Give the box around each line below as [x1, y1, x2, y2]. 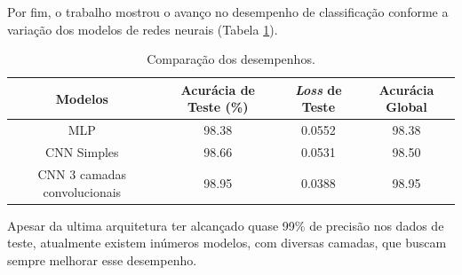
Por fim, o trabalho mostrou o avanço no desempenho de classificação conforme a [7, 3, 449, 20]
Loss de [295, 80, 342, 98]
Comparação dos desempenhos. [147, 50, 315, 68]
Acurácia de [180, 80, 255, 98]
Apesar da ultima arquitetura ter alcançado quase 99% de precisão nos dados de [7, 216, 444, 234]
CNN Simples [45, 143, 119, 161]
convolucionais [43, 182, 122, 200]
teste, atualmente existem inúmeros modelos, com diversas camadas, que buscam [7, 233, 447, 252]
